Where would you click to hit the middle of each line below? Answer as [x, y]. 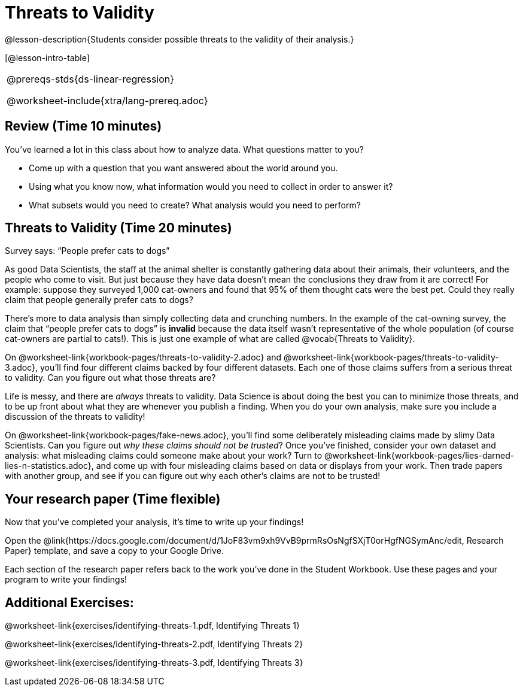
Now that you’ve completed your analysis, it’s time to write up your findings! [154, 522]
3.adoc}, [22, 368]
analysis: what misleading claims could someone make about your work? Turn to [164, 456]
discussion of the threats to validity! [75, 417]
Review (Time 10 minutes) [83, 126]
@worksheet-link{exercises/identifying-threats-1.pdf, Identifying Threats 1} [152, 626]
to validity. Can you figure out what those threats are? [110, 378]
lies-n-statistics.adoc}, [49, 466]
